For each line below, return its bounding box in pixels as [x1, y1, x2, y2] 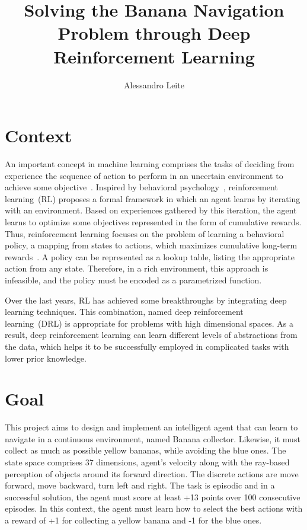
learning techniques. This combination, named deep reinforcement [5, 305, 244, 318]
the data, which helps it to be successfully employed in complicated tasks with [5, 340, 289, 352]
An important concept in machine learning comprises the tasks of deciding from [5, 158, 295, 170]
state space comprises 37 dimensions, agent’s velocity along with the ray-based [5, 456, 290, 468]
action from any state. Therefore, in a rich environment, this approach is [5, 262, 268, 274]
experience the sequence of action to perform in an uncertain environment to [5, 169, 283, 181]
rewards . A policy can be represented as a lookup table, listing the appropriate [5, 250, 295, 263]
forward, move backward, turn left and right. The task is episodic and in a [5, 479, 275, 491]
